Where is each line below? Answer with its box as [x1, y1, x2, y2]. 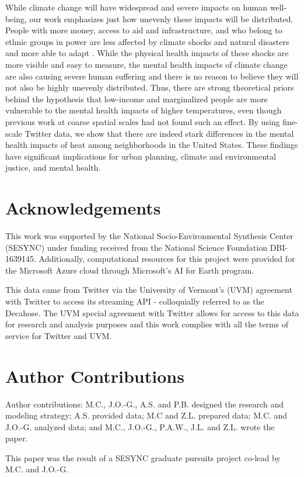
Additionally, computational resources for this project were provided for [39, 253, 295, 265]
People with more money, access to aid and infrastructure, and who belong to [5, 24, 282, 36]
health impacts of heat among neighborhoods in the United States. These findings [5, 139, 298, 151]
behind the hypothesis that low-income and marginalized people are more [5, 92, 268, 105]
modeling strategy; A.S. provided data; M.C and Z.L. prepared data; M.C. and [5, 409, 288, 421]
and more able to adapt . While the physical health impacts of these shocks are [5, 47, 289, 59]
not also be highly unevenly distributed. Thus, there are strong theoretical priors [5, 81, 294, 94]
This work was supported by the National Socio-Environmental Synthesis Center [5, 230, 293, 242]
